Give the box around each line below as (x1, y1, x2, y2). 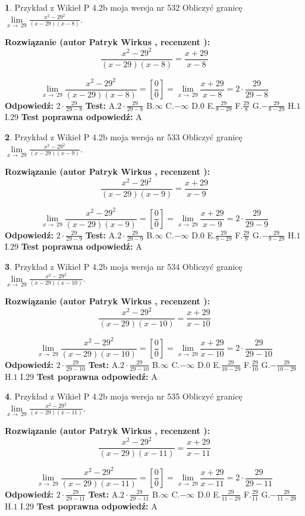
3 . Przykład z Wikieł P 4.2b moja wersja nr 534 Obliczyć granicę (5, 260, 243, 273)
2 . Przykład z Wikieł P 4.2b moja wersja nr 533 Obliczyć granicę (5, 131, 243, 143)
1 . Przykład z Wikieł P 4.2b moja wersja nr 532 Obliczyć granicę (5, 1, 243, 13)
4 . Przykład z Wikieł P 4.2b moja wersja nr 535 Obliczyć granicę (5, 390, 243, 402)
